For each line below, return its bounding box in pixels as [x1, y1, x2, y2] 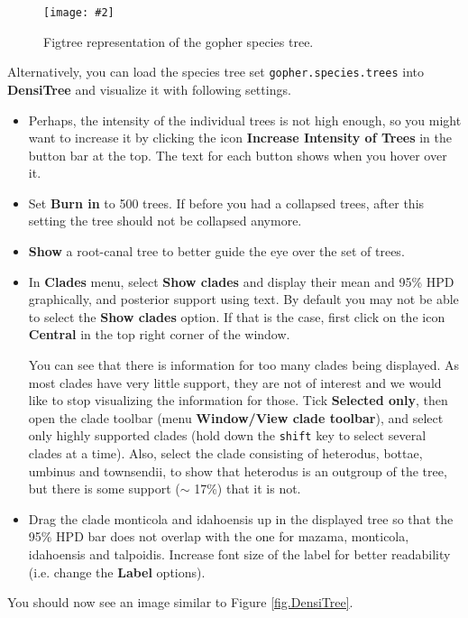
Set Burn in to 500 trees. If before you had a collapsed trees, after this [28, 193, 425, 212]
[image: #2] [43, 6, 115, 19]
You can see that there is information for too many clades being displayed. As [28, 355, 460, 374]
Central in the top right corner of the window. [28, 325, 290, 344]
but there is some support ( [28, 479, 180, 498]
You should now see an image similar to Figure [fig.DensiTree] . [7, 593, 353, 612]
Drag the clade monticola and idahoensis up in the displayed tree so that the [28, 509, 454, 528]
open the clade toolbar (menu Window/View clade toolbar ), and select [28, 408, 444, 427]
